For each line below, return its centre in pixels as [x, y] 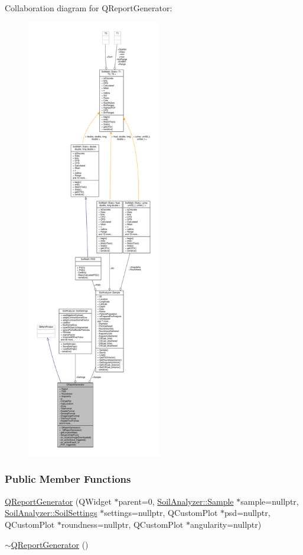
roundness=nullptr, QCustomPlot [122, 524]
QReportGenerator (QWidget [58, 501]
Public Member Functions [68, 479]
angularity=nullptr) [226, 524]
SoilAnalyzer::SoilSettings [51, 513]
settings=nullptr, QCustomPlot [161, 513]
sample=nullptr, [270, 501]
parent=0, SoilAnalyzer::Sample [176, 501]
